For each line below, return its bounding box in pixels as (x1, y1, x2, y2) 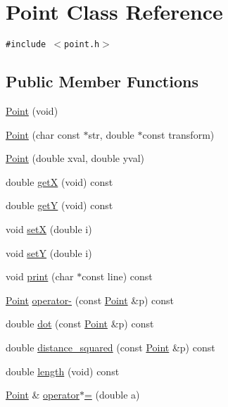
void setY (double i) (6, 245, 92, 260)
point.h (64, 39, 100, 50)
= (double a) (84, 387, 140, 402)
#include (6, 39, 46, 50)
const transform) (142, 127, 215, 142)
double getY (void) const (6, 198, 113, 213)
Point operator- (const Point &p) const (6, 292, 175, 307)
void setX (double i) (6, 221, 92, 236)
